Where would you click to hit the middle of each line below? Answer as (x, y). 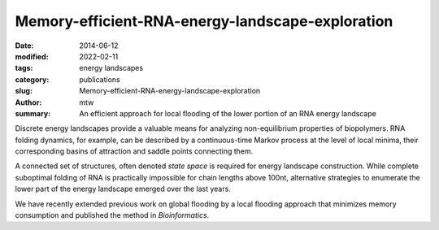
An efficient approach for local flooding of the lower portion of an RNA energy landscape (228, 113)
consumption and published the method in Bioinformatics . (112, 215)
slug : (24, 91)
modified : (32, 56)
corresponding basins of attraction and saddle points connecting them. (134, 151)
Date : (24, 46)
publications (100, 79)
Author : (28, 102)
